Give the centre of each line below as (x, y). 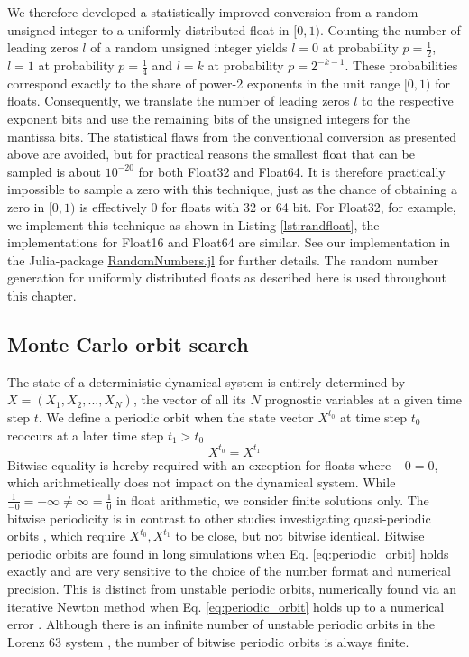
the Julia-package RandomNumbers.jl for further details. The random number (223, 259)
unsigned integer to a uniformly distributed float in (148, 29)
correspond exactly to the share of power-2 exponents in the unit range (204, 83)
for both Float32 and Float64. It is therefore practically (292, 171)
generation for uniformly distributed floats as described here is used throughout (227, 278)
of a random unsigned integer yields (189, 47)
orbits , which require (66, 536)
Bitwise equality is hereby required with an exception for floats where (199, 464)
